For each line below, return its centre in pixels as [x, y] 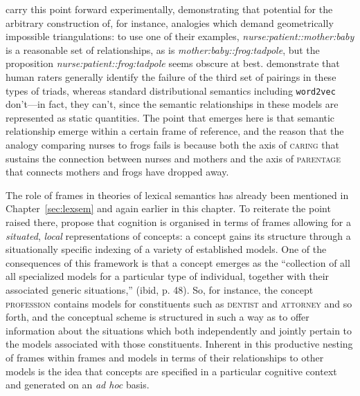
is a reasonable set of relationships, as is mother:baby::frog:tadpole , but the [163, 49]
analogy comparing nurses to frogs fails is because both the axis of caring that [172, 144]
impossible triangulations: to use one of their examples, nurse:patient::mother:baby [180, 36]
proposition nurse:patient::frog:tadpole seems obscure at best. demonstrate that [173, 63]
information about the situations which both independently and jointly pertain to [179, 330]
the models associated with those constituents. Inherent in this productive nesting [179, 344]
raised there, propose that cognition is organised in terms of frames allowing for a [178, 221]
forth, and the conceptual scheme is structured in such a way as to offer [157, 317]
